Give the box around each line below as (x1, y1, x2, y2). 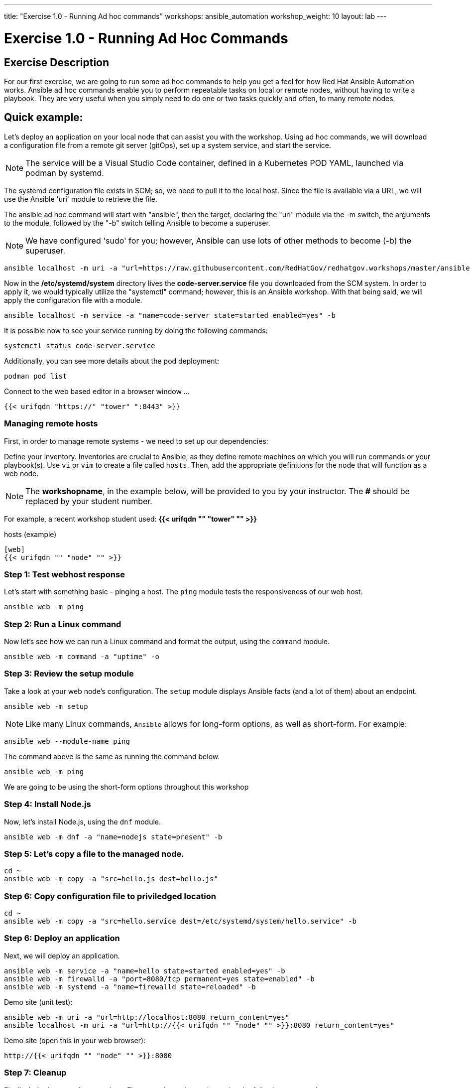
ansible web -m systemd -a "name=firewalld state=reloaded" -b (4, 982, 256, 991)
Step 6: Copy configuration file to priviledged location (4, 891, 216, 901)
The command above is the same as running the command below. (4, 752, 220, 761)
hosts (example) (4, 530, 57, 539)
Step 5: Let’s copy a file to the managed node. (4, 848, 184, 859)
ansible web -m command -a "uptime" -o (4, 653, 159, 661)
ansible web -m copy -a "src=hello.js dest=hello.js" (4, 875, 218, 883)
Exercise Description (4, 56, 110, 69)
